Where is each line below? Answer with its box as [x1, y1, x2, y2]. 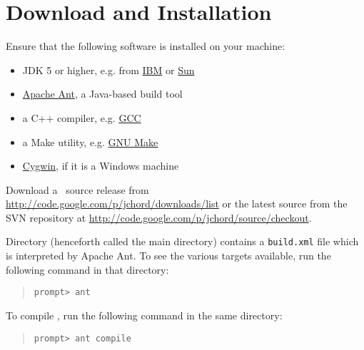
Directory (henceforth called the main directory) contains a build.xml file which [6, 234, 359, 249]
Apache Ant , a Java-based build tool [22, 86, 183, 101]
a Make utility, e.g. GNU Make [22, 134, 158, 149]
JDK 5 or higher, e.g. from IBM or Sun [22, 62, 195, 77]
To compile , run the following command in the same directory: [6, 307, 283, 322]
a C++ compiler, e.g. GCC [22, 110, 141, 125]
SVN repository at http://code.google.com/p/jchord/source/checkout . [6, 210, 312, 225]
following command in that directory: [6, 262, 169, 277]
